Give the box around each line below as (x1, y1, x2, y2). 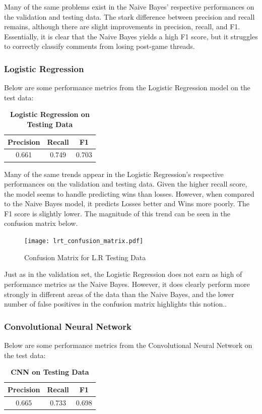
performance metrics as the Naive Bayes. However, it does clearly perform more (4, 278, 250, 289)
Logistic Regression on (10, 109, 90, 120)
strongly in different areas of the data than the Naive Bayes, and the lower (4, 288, 234, 299)
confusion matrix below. (4, 218, 78, 228)
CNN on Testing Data (11, 367, 89, 377)
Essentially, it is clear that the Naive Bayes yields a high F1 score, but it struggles (4, 31, 258, 41)
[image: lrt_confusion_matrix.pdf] (24, 238, 144, 245)
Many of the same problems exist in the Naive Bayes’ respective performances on (4, 2, 254, 12)
